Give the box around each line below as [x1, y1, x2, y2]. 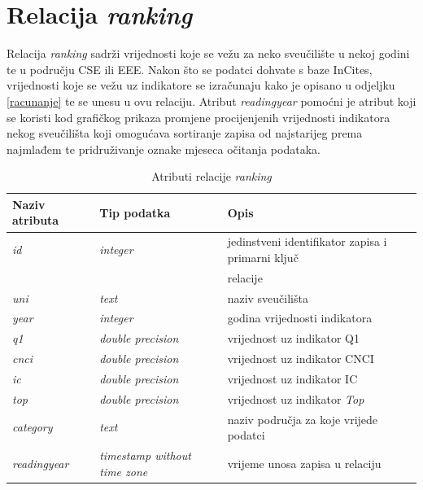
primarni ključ [227, 248, 299, 265]
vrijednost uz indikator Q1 [227, 330, 360, 347]
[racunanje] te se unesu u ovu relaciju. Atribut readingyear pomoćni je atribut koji [7, 92, 416, 109]
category [12, 418, 53, 435]
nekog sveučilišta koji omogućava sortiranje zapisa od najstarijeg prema [7, 125, 363, 142]
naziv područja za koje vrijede [227, 410, 378, 427]
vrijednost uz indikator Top [227, 390, 364, 407]
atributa [12, 212, 59, 229]
